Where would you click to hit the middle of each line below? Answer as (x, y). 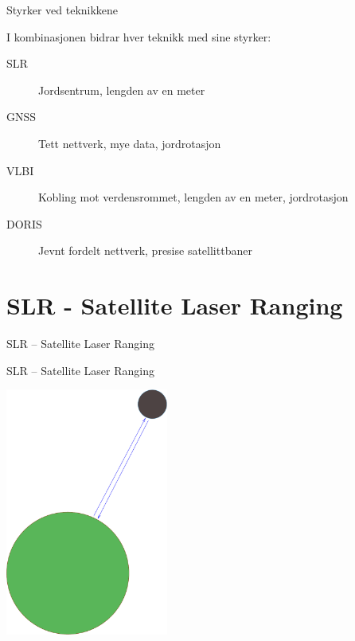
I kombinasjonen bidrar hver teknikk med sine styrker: (139, 36)
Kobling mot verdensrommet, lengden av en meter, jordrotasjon (193, 197)
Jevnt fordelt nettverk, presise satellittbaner (145, 250)
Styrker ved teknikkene (62, 10)
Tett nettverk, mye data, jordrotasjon (130, 143)
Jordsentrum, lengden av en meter (122, 90)
